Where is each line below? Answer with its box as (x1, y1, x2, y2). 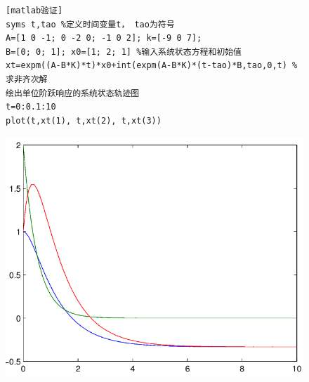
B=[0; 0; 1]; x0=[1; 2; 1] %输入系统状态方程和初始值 (6, 46, 242, 57)
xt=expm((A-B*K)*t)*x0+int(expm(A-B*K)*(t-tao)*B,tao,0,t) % (6, 60, 298, 71)
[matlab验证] (6, 6, 63, 15)
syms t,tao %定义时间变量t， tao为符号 (6, 19, 175, 29)
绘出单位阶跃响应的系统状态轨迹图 (6, 88, 140, 98)
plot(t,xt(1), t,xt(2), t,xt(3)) (6, 115, 162, 126)
